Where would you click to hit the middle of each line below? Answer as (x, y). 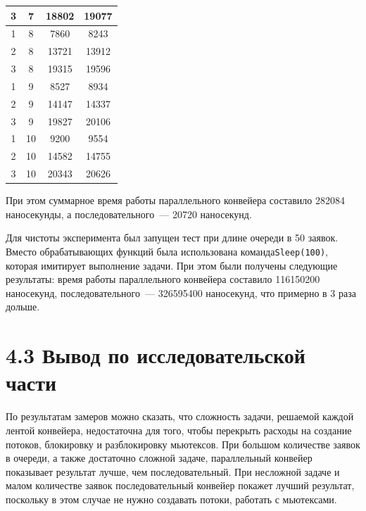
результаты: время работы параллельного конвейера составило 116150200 (163, 279)
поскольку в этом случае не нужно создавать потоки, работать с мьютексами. (171, 499)
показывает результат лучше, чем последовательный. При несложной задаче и (173, 471)
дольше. (23, 307)
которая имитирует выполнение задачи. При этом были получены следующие (172, 265)
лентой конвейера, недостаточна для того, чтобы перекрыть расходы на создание (179, 430)
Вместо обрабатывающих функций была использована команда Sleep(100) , (167, 251)
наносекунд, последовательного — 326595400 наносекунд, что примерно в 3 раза (181, 292)
